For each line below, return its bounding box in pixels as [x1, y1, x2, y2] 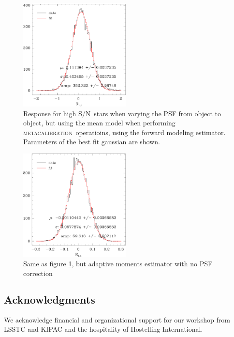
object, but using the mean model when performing [23, 118, 175, 128]
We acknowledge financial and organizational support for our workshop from [4, 314, 230, 324]
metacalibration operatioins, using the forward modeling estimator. [23, 127, 226, 137]
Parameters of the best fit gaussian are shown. [23, 137, 161, 147]
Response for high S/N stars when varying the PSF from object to [23, 108, 221, 118]
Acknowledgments [4, 291, 95, 306]
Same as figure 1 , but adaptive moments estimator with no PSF [23, 259, 213, 269]
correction [23, 268, 53, 278]
